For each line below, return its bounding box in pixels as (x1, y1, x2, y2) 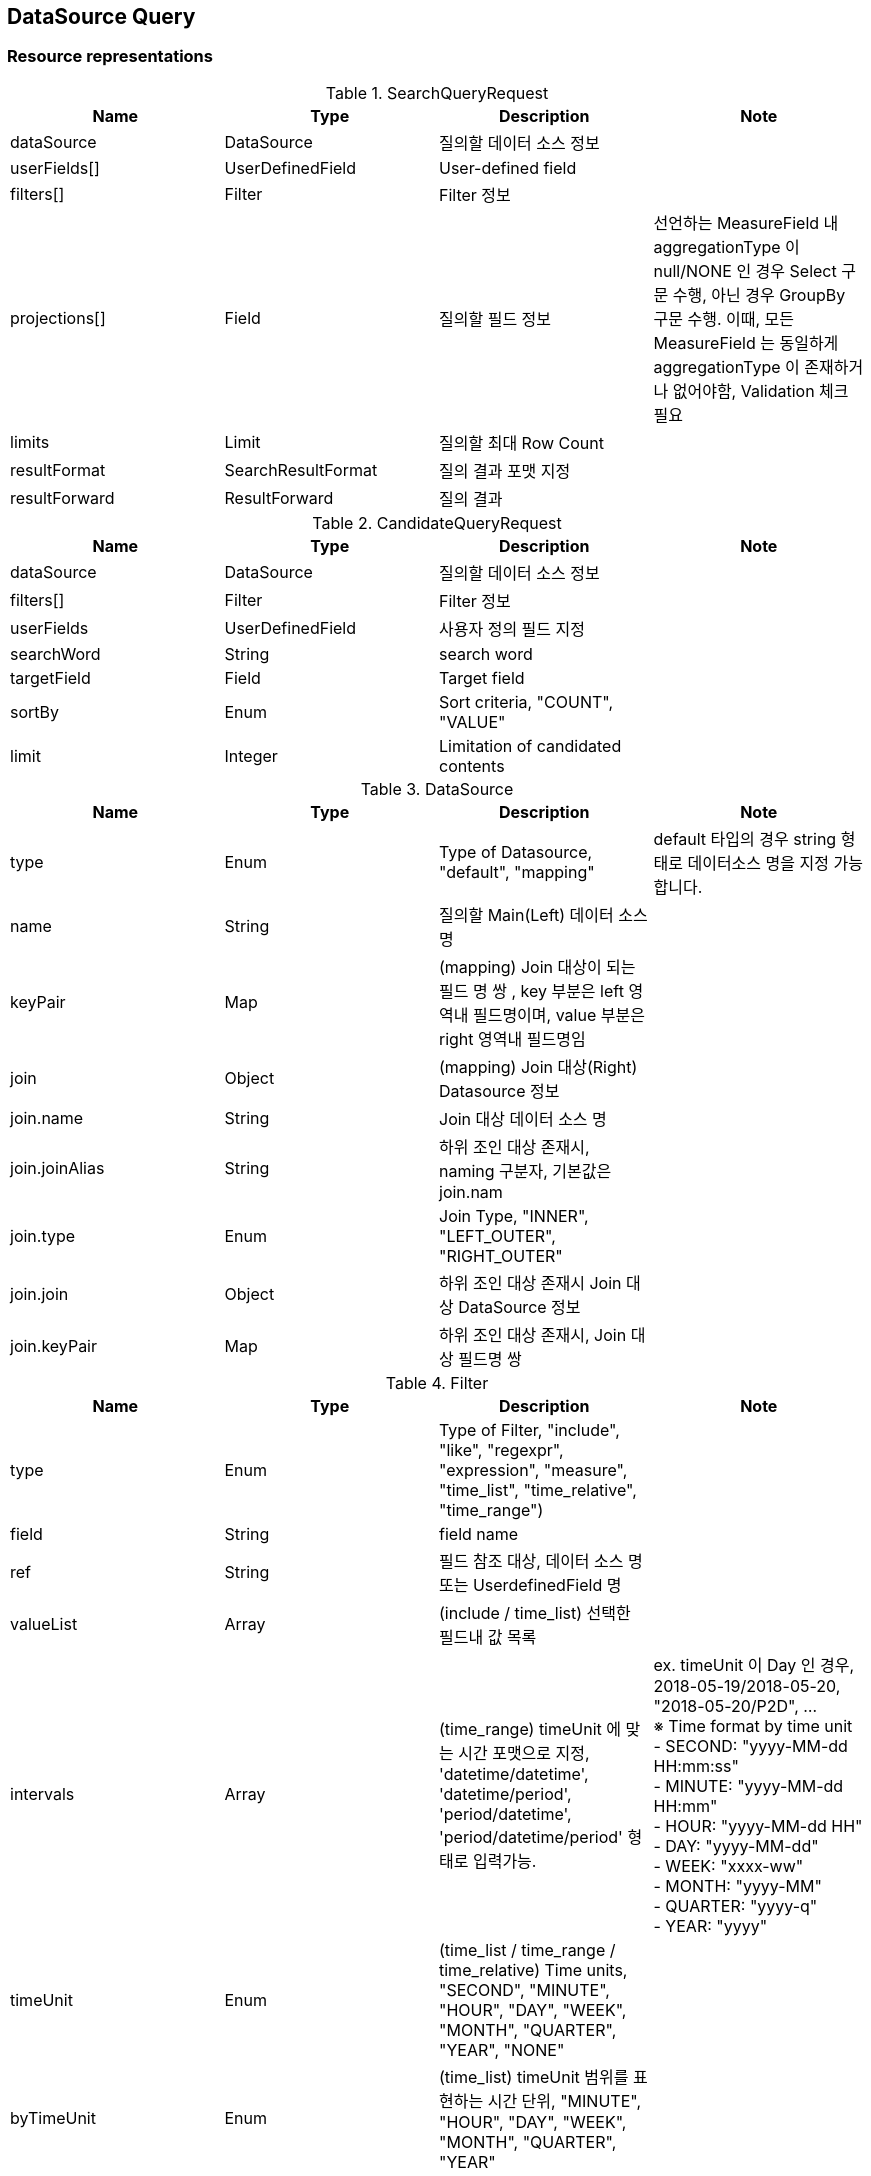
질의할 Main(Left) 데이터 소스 (439, 904, 648, 925)
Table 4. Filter (385, 1372, 489, 1393)
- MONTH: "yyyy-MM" (653, 1875, 822, 1896)
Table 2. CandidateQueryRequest (312, 512, 562, 533)
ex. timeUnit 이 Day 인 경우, (653, 1654, 855, 1675)
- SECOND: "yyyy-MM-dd (653, 1735, 848, 1756)
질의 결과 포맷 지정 (439, 460, 571, 481)
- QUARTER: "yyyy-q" (653, 1895, 818, 1916)
